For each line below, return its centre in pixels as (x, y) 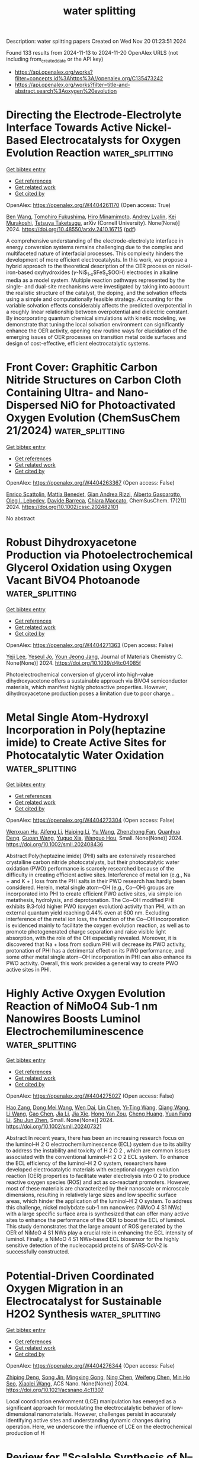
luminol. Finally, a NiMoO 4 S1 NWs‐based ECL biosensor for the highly (92, 1239)
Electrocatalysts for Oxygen (110, 140)
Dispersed (32, 405)
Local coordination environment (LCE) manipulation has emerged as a (91, 1402)
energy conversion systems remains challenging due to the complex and (95, 247)
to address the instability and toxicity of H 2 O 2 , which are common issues (98, 1151)
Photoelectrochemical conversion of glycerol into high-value (80, 674)
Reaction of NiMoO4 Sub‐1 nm (82, 1006)
